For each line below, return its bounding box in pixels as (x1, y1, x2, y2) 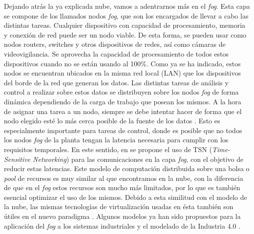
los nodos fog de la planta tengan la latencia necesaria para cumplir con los (4, 135, 229, 145)
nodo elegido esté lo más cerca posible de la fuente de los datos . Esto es (4, 116, 220, 126)
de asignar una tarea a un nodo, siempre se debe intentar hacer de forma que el (4, 106, 242, 116)
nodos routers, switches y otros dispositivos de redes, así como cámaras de (4, 39, 226, 49)
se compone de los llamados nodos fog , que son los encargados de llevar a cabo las (4, 10, 249, 20)
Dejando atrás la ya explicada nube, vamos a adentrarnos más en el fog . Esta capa (4, 1, 250, 11)
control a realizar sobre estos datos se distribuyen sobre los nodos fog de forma (4, 87, 239, 97)
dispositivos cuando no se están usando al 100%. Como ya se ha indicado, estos (4, 58, 241, 68)
